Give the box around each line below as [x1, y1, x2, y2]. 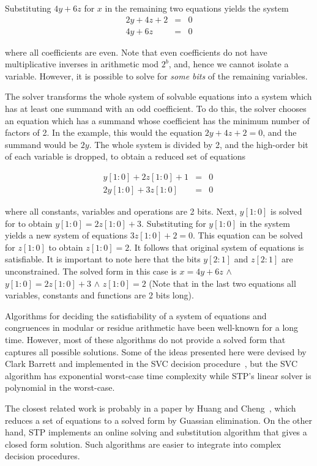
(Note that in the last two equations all [149, 276, 296, 289]
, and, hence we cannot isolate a [168, 57, 289, 70]
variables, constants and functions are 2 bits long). [5, 289, 194, 301]
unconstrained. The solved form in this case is [5, 265, 177, 278]
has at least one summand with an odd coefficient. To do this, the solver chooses [5, 102, 307, 115]
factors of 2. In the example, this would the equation [5, 126, 203, 139]
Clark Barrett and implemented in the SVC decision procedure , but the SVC [5, 357, 298, 370]
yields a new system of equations [5, 229, 128, 242]
